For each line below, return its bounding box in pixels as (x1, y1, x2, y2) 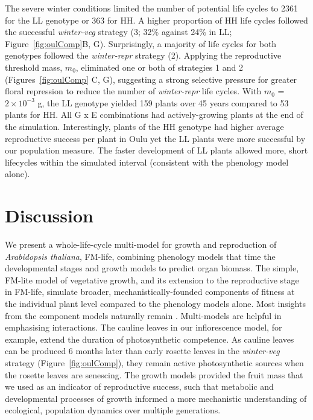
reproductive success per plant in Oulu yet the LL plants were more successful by (5, 132, 306, 144)
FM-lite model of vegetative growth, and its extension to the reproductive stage (5, 273, 299, 286)
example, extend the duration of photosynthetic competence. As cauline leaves (5, 332, 294, 345)
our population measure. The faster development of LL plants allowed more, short (5, 144, 308, 157)
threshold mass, (5, 60, 63, 73)
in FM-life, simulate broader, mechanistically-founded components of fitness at (5, 285, 295, 298)
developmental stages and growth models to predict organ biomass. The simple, (5, 262, 299, 274)
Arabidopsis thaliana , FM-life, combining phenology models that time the (5, 250, 276, 262)
